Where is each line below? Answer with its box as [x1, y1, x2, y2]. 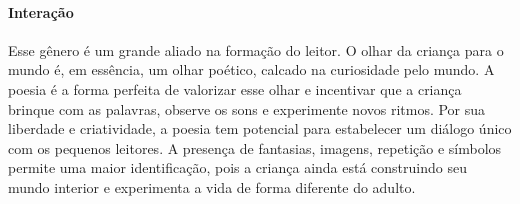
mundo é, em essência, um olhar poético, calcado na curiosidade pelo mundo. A [8, 59, 495, 80]
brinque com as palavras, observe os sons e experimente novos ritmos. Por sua [8, 98, 486, 119]
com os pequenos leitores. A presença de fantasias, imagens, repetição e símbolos [8, 137, 502, 158]
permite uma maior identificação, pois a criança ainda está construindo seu [8, 157, 467, 178]
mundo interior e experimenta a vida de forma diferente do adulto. [8, 176, 416, 197]
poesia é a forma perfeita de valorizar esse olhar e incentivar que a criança [8, 78, 462, 99]
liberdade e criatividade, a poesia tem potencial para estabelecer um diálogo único [8, 118, 512, 139]
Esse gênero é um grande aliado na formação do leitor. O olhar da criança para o [8, 39, 504, 60]
